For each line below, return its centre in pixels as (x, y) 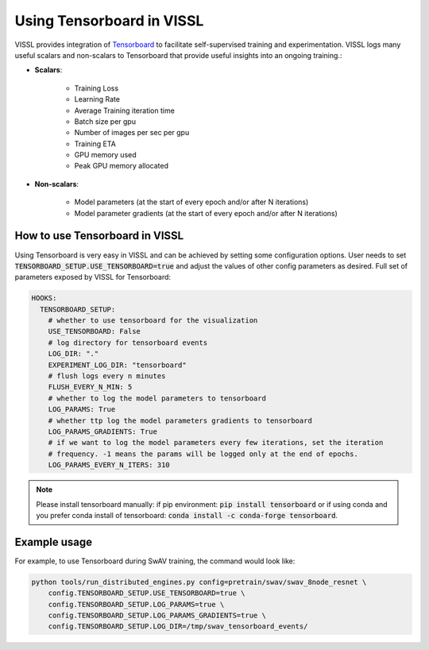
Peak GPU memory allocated (121, 166)
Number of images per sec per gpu (132, 133)
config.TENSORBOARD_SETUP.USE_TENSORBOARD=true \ (147, 593)
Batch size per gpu (105, 121)
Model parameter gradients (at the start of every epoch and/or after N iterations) (206, 213)
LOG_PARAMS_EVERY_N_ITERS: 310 (109, 465)
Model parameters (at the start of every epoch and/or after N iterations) (191, 202)
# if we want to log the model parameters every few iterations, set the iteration (216, 443)
